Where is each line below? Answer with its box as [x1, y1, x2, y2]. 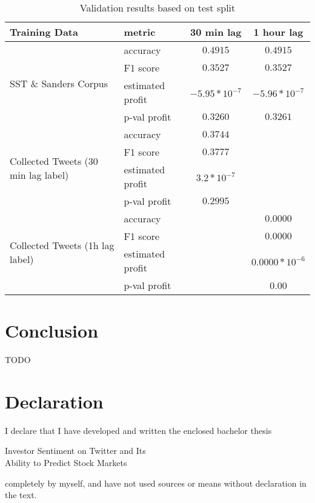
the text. [5, 488, 37, 501]
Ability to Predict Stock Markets [5, 456, 127, 469]
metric [124, 25, 156, 39]
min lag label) [10, 167, 69, 182]
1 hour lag [253, 25, 303, 39]
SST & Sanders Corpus [10, 76, 108, 90]
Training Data [10, 25, 78, 39]
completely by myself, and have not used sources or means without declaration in [5, 476, 307, 489]
